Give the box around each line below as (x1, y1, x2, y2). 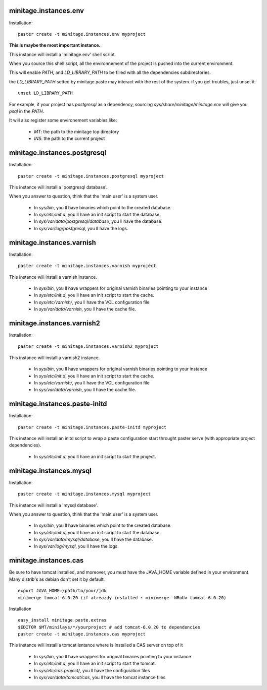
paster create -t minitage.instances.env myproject (18, 31, 146, 37)
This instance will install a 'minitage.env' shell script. (9, 51, 116, 57)
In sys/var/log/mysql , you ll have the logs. (34, 543, 119, 549)
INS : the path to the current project (34, 135, 105, 141)
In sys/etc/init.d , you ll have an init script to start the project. (34, 453, 156, 459)
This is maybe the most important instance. (9, 42, 101, 48)
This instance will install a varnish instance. (9, 274, 97, 280)
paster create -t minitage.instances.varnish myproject (18, 263, 156, 269)
